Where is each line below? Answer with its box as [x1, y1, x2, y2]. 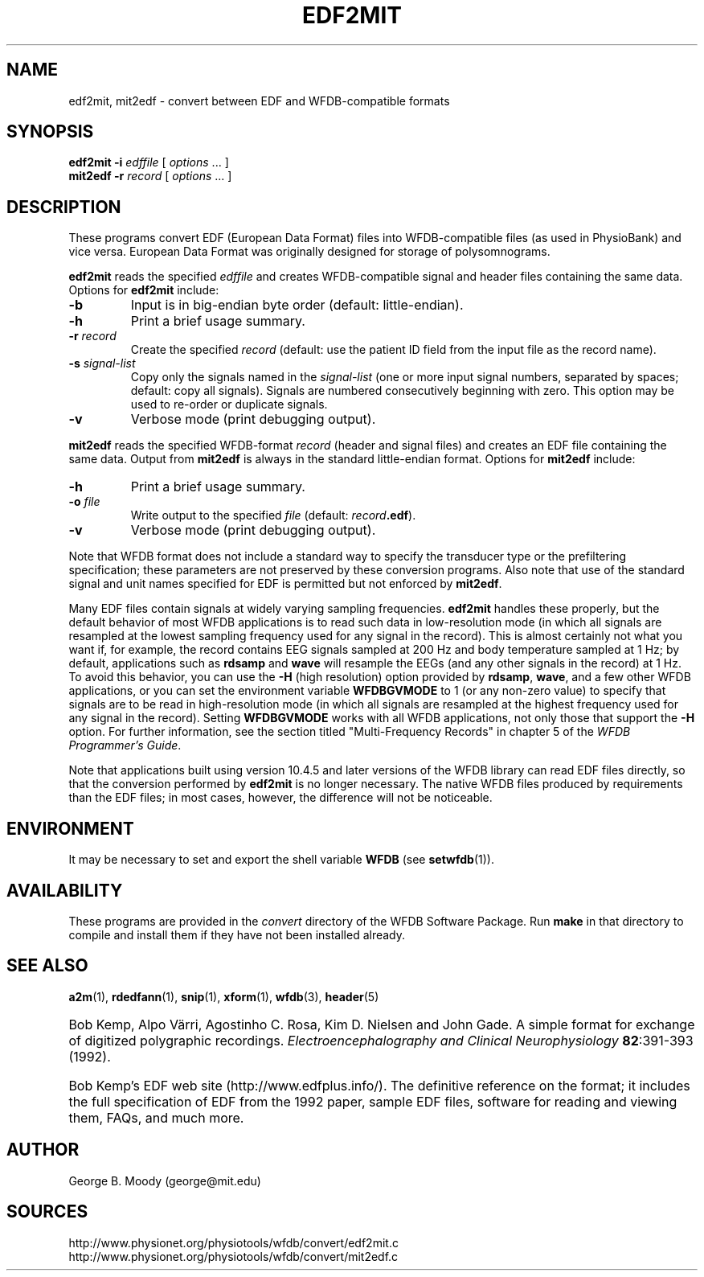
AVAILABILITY [6, 880, 123, 901]
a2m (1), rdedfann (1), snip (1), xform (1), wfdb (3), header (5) [68, 989, 379, 1004]
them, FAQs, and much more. [68, 1109, 244, 1126]
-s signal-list [68, 356, 136, 371]
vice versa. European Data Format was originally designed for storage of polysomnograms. [68, 244, 551, 259]
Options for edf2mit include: [68, 283, 219, 298]
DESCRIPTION [6, 196, 121, 217]
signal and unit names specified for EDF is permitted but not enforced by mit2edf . [68, 577, 502, 591]
